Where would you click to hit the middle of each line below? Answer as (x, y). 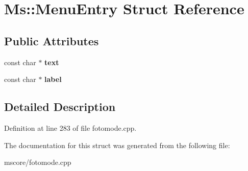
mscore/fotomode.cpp (38, 162)
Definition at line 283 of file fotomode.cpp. (70, 127)
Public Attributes (52, 40)
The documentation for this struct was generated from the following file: (117, 145)
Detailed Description (60, 107)
